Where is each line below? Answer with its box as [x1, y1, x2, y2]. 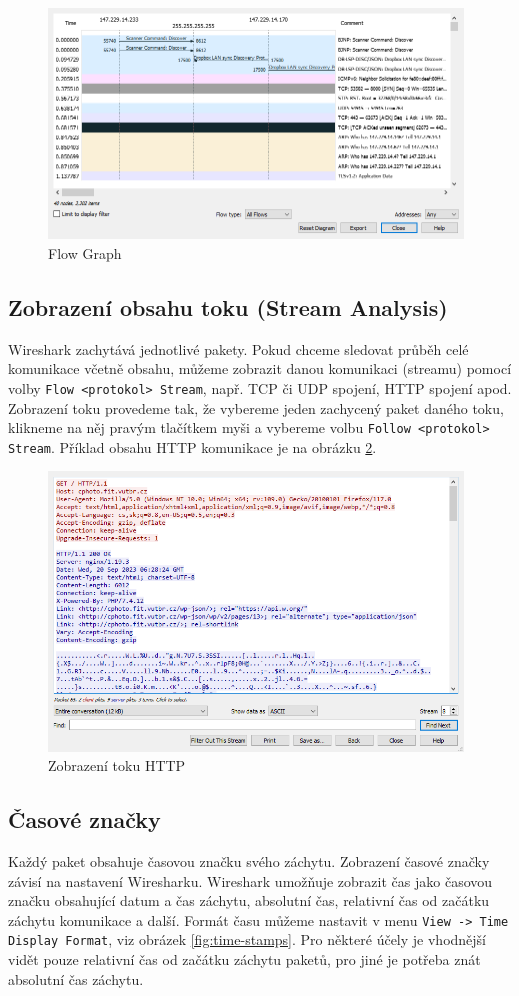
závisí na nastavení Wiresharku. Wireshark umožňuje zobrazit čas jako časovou [8, 870, 493, 891]
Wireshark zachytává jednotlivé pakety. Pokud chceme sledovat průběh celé [8, 338, 469, 359]
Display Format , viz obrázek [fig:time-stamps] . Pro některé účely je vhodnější [8, 929, 487, 950]
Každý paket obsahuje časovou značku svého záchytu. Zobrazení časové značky [8, 850, 490, 871]
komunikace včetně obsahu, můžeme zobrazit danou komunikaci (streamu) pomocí [8, 358, 512, 379]
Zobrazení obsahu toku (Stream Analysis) [8, 291, 448, 322]
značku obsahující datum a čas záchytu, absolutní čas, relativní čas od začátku [8, 890, 490, 911]
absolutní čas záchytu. [8, 968, 144, 989]
